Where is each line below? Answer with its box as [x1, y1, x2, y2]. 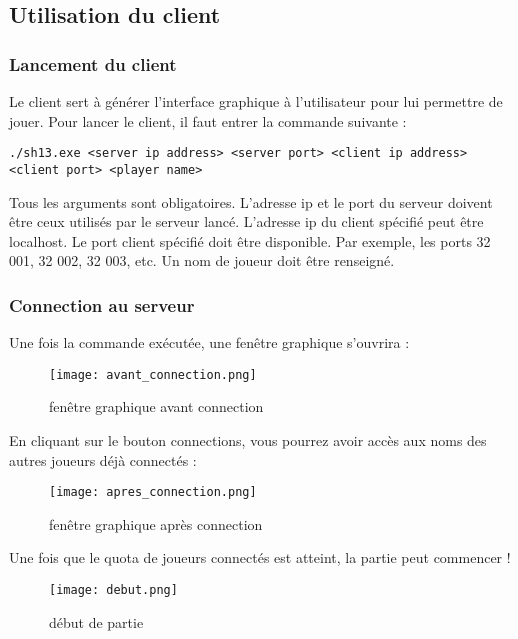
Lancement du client [9, 51, 177, 76]
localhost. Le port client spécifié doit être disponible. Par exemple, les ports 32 [9, 230, 491, 251]
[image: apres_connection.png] [49, 485, 257, 500]
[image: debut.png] [49, 582, 178, 597]
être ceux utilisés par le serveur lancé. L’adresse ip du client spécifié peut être [9, 211, 484, 232]
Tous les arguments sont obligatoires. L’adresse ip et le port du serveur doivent [9, 191, 493, 212]
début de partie [49, 611, 144, 632]
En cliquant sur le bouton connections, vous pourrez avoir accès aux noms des [9, 429, 487, 450]
